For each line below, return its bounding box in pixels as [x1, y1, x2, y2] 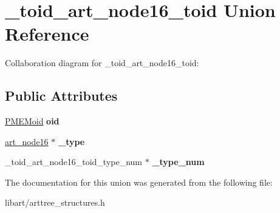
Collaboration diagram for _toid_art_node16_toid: [5, 56, 199, 69]
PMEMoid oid [5, 115, 60, 127]
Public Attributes [5, 86, 118, 105]
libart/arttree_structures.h [5, 196, 105, 209]
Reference [5, 21, 89, 46]
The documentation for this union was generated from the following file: [5, 175, 273, 188]
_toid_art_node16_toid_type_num [5, 155, 143, 168]
